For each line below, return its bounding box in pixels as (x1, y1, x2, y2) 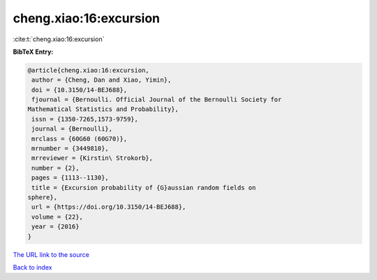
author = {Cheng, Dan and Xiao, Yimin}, (31, 76, 172, 84)
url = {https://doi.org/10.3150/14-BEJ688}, (31, 203, 186, 211)
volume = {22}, (31, 213, 84, 221)
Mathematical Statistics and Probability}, (27, 105, 179, 113)
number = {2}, (31, 164, 80, 172)
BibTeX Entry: (13, 47, 54, 56)
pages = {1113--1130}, (31, 174, 110, 182)
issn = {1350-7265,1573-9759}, (31, 115, 139, 123)
